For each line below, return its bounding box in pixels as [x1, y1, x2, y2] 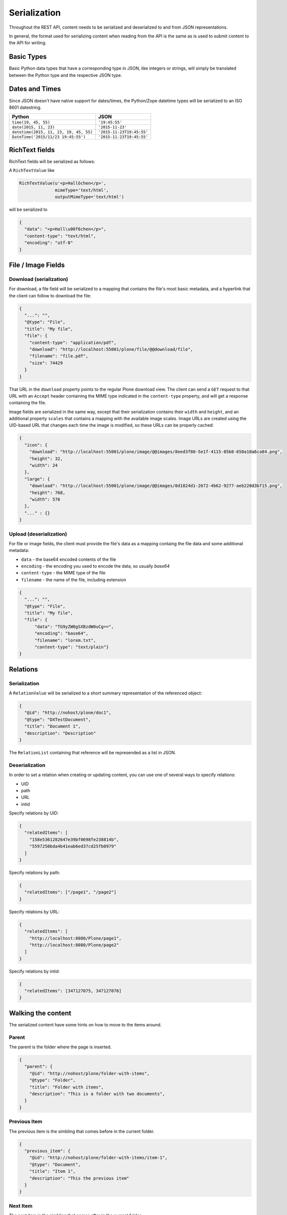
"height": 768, [29, 490, 65, 495]
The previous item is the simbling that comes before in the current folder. [9, 1128, 155, 1134]
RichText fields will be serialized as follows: [9, 158, 96, 164]
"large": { [24, 476, 50, 482]
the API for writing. [9, 40, 47, 46]
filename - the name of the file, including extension [21, 576, 126, 583]
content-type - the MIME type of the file [21, 570, 106, 576]
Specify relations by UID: [9, 810, 59, 816]
